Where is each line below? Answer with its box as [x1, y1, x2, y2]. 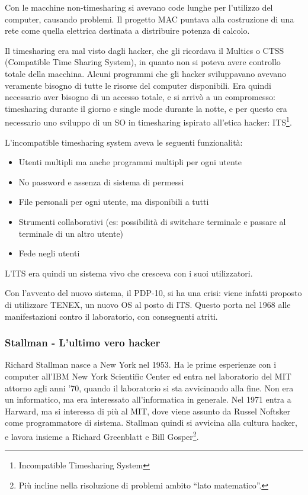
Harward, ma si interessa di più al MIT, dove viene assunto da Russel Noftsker [5, 404, 290, 417]
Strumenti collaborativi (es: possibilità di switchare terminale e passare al [18, 215, 286, 227]
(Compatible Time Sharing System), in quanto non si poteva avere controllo [5, 56, 281, 68]
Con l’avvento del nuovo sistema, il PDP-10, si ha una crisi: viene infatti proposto [5, 287, 302, 299]
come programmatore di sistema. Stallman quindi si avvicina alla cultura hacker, [5, 416, 297, 429]
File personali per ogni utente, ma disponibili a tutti [18, 195, 209, 208]
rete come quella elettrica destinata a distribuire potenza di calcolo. [5, 24, 250, 37]
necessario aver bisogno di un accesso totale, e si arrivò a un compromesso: [5, 91, 275, 103]
